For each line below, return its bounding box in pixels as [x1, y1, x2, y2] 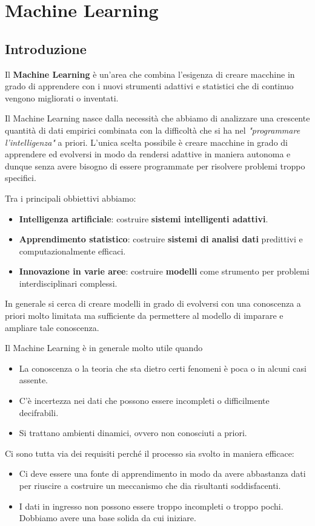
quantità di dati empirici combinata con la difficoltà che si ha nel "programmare [5, 123, 300, 136]
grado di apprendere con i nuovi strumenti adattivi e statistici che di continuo [5, 80, 294, 92]
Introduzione [5, 39, 87, 58]
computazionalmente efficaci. [19, 244, 126, 257]
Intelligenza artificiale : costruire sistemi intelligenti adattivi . [19, 212, 268, 225]
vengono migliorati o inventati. [5, 91, 119, 104]
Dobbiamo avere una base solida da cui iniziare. [19, 511, 196, 524]
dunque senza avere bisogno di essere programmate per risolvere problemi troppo [5, 159, 305, 172]
